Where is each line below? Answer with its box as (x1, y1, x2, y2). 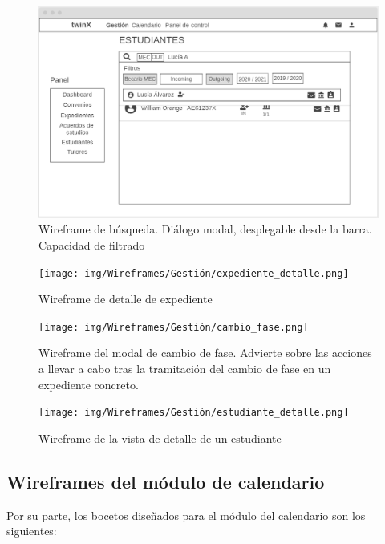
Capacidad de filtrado (38, 236, 145, 253)
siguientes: (6, 522, 57, 539)
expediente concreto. (38, 376, 139, 392)
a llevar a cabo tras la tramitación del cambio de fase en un (38, 360, 331, 377)
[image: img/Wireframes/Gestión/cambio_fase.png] (38, 321, 309, 333)
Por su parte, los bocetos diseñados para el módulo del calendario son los (6, 506, 366, 523)
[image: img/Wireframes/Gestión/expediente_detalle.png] (38, 267, 349, 279)
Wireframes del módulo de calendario (6, 469, 325, 493)
